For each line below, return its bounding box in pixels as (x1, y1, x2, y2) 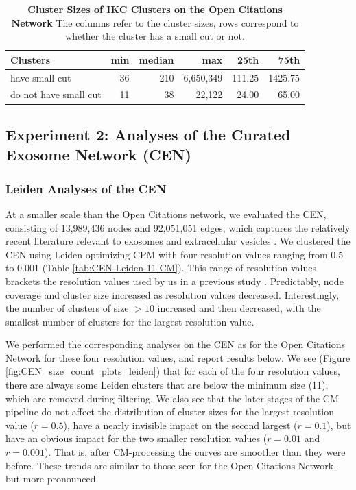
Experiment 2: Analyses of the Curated (5, 123, 291, 145)
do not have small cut (10, 87, 102, 101)
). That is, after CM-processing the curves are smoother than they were (44, 445, 346, 459)
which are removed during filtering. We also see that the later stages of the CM (5, 391, 339, 405)
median (139, 52, 174, 66)
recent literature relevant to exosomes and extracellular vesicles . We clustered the (5, 234, 351, 248)
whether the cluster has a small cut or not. (65, 29, 245, 43)
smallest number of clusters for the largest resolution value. (5, 314, 254, 328)
